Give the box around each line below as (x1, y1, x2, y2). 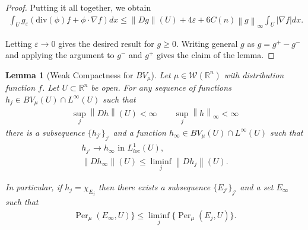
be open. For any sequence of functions (91, 81, 231, 94)
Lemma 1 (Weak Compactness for (5, 68, 134, 81)
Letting (5, 37, 32, 49)
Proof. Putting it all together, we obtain (5, 1, 151, 13)
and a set (240, 180, 274, 193)
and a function (113, 126, 166, 138)
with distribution (224, 68, 284, 81)
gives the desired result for (58, 37, 154, 49)
